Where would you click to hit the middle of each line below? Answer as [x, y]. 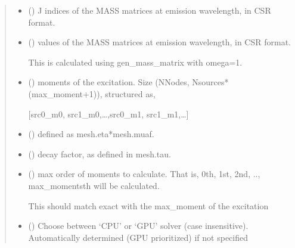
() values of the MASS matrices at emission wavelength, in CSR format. [159, 42]
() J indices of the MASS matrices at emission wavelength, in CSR [150, 10]
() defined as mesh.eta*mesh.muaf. [91, 134]
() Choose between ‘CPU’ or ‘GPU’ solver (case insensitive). [138, 226]
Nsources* [210, 82]
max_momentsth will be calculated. [94, 185]
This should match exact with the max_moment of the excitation [148, 205]
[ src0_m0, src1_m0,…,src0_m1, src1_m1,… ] [108, 114]
